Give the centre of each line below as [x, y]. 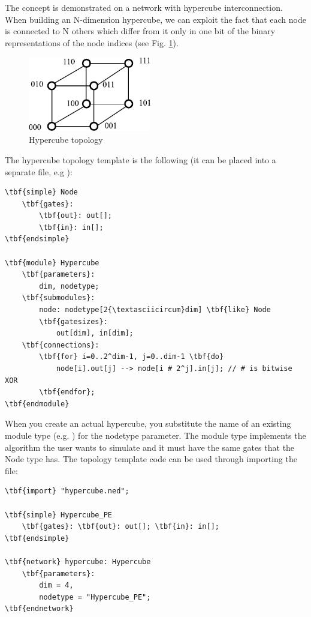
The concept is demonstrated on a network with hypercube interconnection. [144, 7]
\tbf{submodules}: [58, 298]
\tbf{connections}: [61, 345]
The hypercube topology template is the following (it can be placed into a [141, 159]
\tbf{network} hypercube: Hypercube [78, 561]
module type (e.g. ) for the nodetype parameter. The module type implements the [155, 435]
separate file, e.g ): [39, 171]
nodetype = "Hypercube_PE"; [95, 597]
